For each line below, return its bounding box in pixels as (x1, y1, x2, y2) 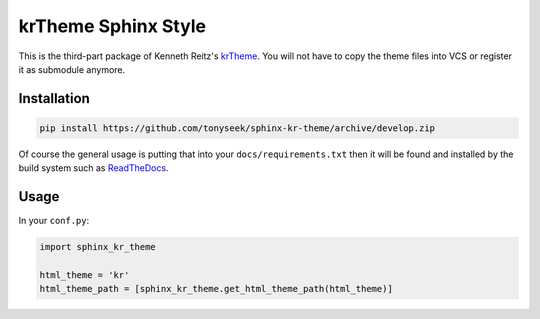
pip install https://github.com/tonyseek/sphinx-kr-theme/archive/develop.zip (39, 122, 435, 134)
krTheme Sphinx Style (18, 15, 207, 37)
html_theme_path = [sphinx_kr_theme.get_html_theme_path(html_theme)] (39, 283, 394, 295)
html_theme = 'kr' (39, 269, 130, 280)
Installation (18, 90, 90, 107)
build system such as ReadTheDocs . (18, 162, 169, 174)
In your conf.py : (18, 215, 90, 227)
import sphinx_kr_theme (39, 241, 157, 253)
